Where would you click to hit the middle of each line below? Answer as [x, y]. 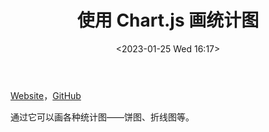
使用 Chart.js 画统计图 [168, 20]
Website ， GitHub [46, 95]
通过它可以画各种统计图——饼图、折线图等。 [102, 117]
